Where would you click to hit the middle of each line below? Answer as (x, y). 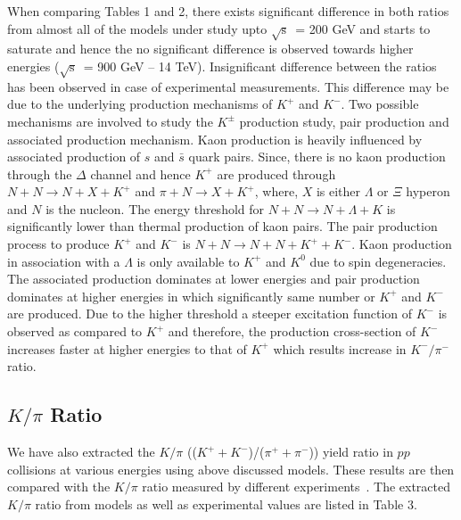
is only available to (188, 261)
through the (40, 173)
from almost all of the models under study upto (137, 28)
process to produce (58, 244)
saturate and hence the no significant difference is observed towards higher (210, 49)
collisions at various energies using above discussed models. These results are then (231, 469)
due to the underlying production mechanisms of (140, 104)
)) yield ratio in (351, 452)
